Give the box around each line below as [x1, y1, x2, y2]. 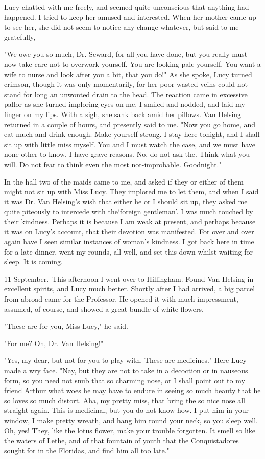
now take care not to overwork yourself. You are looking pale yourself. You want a [4, 58, 261, 69]
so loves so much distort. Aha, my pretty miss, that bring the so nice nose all [4, 395, 246, 405]
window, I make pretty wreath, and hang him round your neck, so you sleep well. [4, 415, 258, 425]
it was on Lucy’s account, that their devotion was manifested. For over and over [4, 226, 254, 237]
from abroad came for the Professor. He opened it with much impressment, [4, 293, 238, 304]
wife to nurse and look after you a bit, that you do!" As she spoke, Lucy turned [4, 68, 252, 79]
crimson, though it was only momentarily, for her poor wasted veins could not [4, 79, 248, 89]
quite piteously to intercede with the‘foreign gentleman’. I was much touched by [4, 206, 253, 217]
